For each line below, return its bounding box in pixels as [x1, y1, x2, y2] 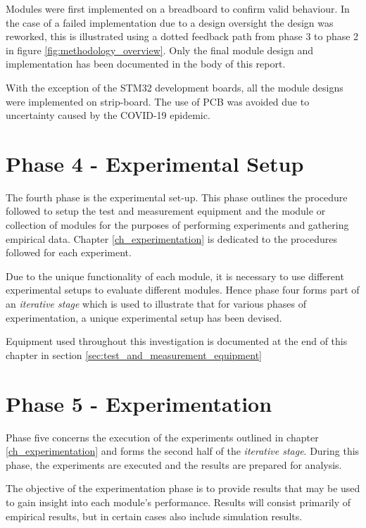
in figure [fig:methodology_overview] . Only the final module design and [6, 42, 313, 57]
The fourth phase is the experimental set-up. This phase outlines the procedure [6, 189, 348, 204]
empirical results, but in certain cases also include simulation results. [6, 508, 303, 523]
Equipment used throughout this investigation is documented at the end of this [6, 334, 348, 348]
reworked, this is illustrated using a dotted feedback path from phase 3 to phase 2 [6, 29, 359, 44]
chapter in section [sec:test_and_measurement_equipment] [6, 347, 262, 362]
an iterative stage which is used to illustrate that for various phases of [6, 296, 307, 311]
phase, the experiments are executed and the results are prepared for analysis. [6, 457, 342, 472]
